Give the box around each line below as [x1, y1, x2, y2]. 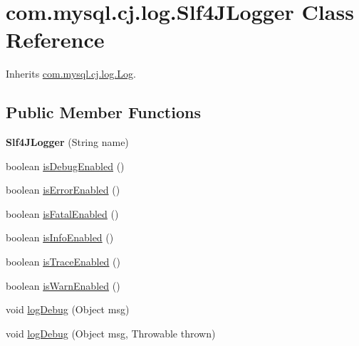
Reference [6, 25, 105, 54]
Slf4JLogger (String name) [6, 135, 129, 150]
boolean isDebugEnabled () [6, 158, 125, 173]
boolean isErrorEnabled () [6, 182, 120, 197]
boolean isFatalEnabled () [6, 206, 119, 221]
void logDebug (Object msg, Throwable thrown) [6, 325, 216, 340]
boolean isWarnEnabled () [6, 278, 120, 293]
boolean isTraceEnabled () [6, 254, 120, 269]
